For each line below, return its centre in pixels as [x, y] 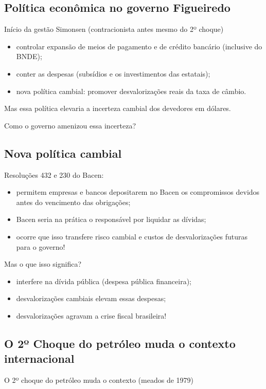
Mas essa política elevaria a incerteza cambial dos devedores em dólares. [118, 108]
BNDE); [29, 56]
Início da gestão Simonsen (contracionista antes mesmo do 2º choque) [114, 29]
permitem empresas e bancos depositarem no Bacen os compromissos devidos [138, 192]
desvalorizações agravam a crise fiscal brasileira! [91, 315]
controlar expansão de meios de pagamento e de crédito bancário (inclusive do [139, 46]
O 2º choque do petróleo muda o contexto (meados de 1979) [99, 380]
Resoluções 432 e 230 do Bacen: [54, 174]
